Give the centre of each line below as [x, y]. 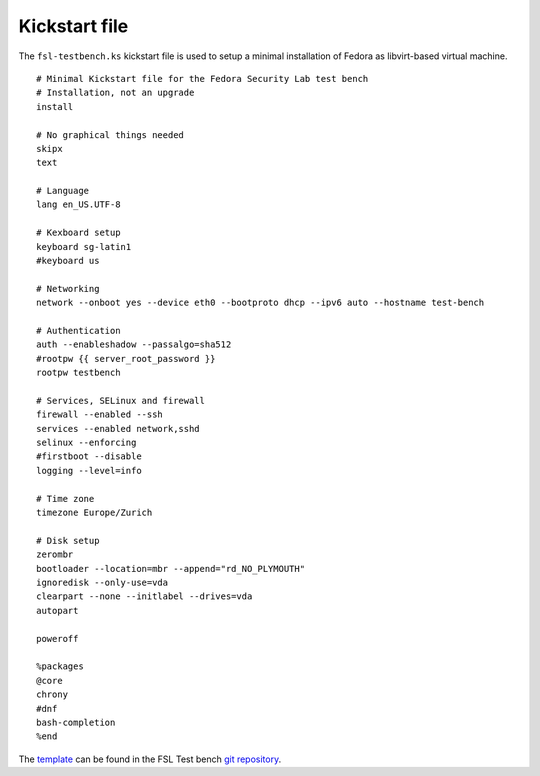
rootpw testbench [78, 373]
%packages [60, 666]
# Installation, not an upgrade [115, 93]
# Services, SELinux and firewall [120, 400]
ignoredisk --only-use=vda [102, 582]
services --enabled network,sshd [118, 428]
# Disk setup [68, 540]
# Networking [68, 288]
